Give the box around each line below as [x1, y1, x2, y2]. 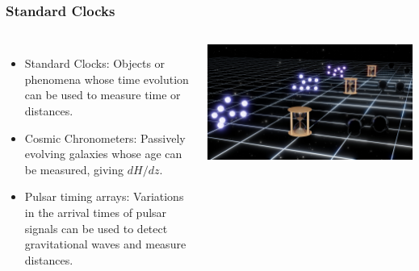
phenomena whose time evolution [24, 70, 189, 87]
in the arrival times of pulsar [24, 203, 167, 220]
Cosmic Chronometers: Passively [24, 129, 186, 146]
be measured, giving [24, 161, 124, 177]
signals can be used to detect [24, 219, 168, 236]
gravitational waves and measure [24, 236, 186, 252]
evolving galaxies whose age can [24, 145, 182, 162]
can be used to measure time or [24, 86, 181, 103]
